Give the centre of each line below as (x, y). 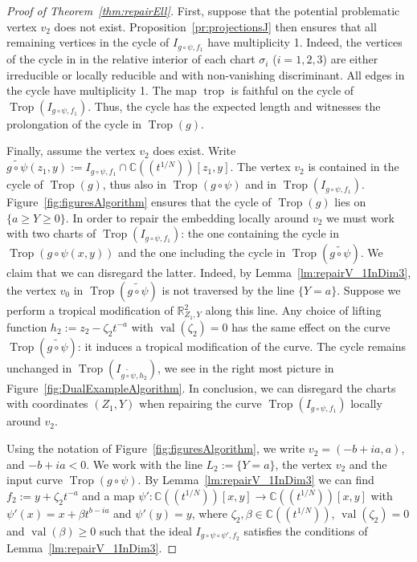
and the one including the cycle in (202, 252)
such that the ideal (146, 530)
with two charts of (51, 233)
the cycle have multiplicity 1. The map (102, 90)
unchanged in (39, 367)
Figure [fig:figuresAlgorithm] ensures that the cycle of (139, 202)
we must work (360, 217)
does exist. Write (194, 151)
